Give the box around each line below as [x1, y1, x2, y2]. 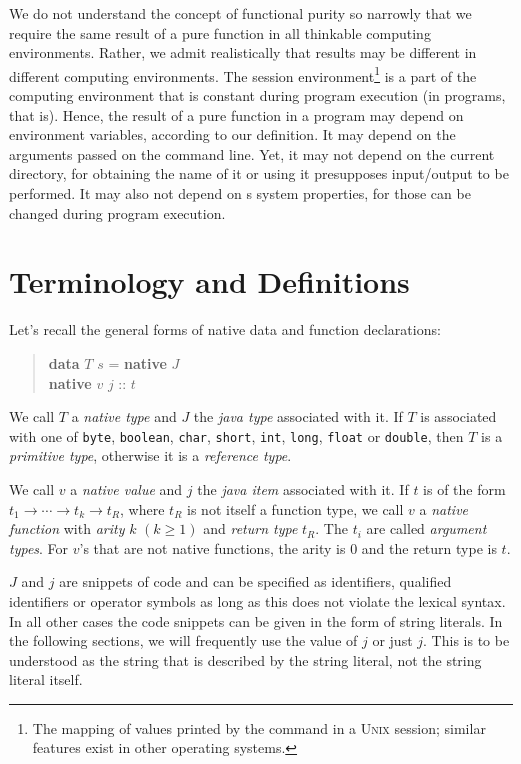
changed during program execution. [9, 202, 226, 223]
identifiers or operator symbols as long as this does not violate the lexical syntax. [9, 590, 506, 611]
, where [120, 498, 165, 519]
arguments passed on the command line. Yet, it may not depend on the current [9, 143, 495, 164]
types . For [9, 537, 69, 558]
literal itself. [9, 669, 83, 690]
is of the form [423, 478, 506, 499]
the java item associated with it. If [197, 478, 409, 499]
